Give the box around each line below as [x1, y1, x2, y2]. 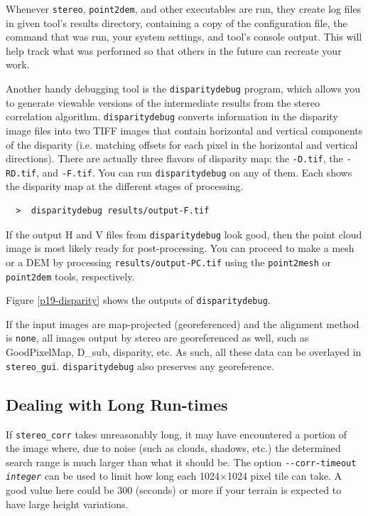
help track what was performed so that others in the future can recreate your [6, 43, 342, 58]
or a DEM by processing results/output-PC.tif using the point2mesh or [6, 254, 331, 269]
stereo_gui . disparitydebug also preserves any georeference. [6, 358, 274, 373]
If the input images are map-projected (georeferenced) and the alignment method [6, 316, 359, 331]
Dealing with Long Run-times [6, 393, 228, 415]
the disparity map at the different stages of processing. [6, 179, 244, 194]
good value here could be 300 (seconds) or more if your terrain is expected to [6, 483, 342, 497]
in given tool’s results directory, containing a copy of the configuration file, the [6, 15, 347, 30]
